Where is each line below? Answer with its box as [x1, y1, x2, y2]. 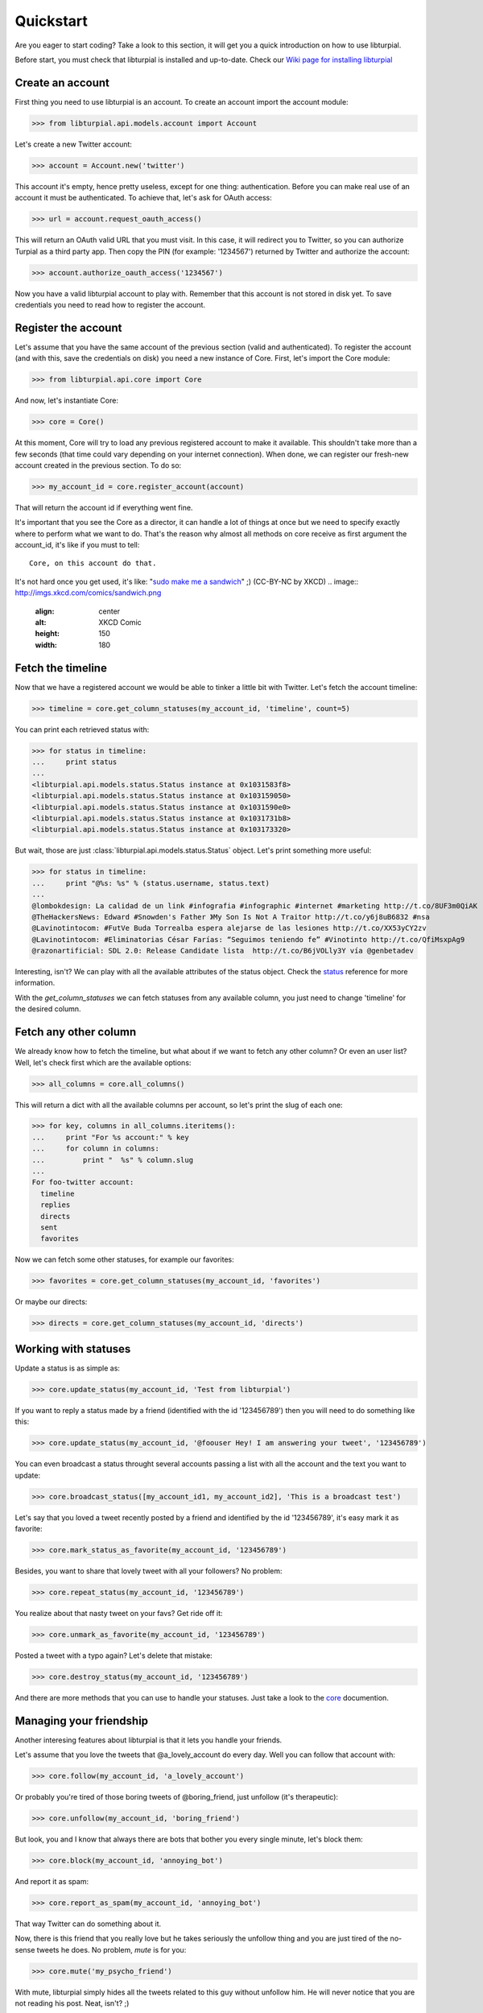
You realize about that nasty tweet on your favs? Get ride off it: [14, 1608, 223, 1618]
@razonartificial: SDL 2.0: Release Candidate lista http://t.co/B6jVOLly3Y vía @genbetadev [31, 946, 415, 956]
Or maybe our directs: [14, 1297, 88, 1307]
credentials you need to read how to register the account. [14, 300, 205, 309]
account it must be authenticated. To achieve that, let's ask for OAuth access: [14, 193, 273, 203]
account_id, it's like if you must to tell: [14, 540, 140, 550]
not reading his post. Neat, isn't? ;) [14, 1999, 130, 2008]
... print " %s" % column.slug [31, 1155, 193, 1164]
